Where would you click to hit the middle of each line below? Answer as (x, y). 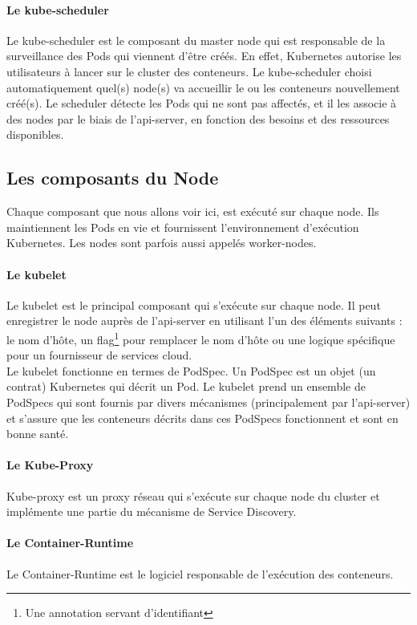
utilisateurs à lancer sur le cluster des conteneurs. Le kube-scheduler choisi (189, 71)
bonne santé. (38, 434)
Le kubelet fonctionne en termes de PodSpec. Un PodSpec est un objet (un (191, 370)
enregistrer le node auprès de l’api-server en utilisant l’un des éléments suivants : (204, 321)
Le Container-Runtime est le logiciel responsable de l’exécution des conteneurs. (200, 573)
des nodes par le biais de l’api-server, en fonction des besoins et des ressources (198, 118)
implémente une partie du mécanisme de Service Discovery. (152, 511)
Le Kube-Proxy (50, 465)
